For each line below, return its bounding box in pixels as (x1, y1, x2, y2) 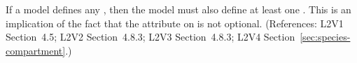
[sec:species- (300, 29, 351, 44)
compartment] (6, 43, 66, 57)
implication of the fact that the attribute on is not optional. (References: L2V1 (6, 15, 344, 30)
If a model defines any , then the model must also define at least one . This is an (6, 2, 351, 16)
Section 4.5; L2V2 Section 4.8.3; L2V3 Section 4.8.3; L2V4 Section (6, 29, 295, 44)
